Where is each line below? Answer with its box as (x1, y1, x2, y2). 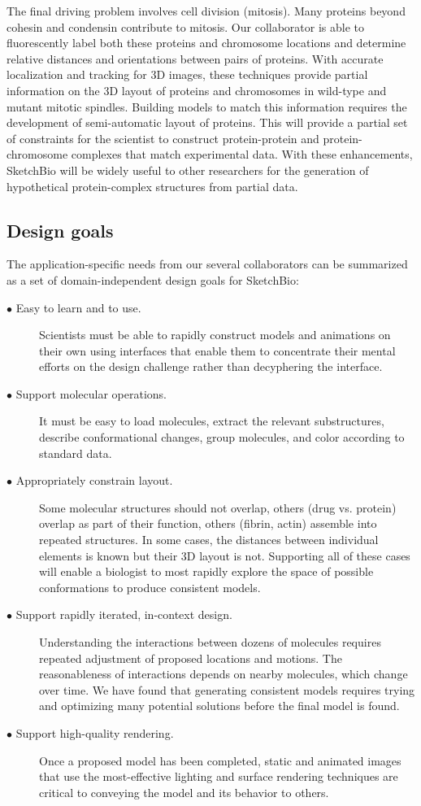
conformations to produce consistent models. (39, 578, 261, 595)
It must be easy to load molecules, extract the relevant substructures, (39, 412, 384, 429)
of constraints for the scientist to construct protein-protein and (7, 129, 319, 146)
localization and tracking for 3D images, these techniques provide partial (7, 66, 368, 83)
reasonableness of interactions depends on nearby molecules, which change (39, 665, 408, 682)
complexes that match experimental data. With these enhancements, (71, 146, 413, 163)
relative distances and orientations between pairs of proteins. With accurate (7, 50, 384, 67)
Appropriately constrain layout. (15, 472, 173, 489)
